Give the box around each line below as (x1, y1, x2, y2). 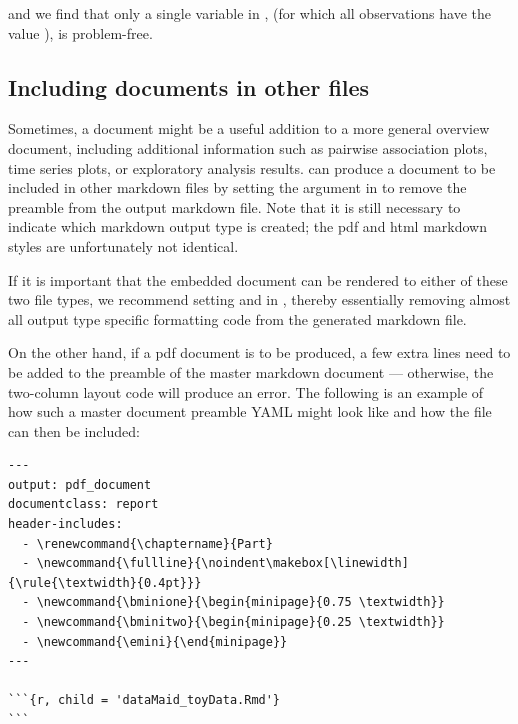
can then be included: (8, 420, 140, 441)
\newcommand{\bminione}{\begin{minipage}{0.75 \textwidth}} (36, 595, 445, 610)
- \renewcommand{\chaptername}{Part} (22, 536, 273, 551)
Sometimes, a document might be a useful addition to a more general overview (8, 118, 490, 139)
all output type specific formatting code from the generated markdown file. (8, 308, 467, 329)
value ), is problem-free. (8, 22, 153, 43)
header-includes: (8, 517, 123, 532)
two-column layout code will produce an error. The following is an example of (8, 381, 484, 402)
